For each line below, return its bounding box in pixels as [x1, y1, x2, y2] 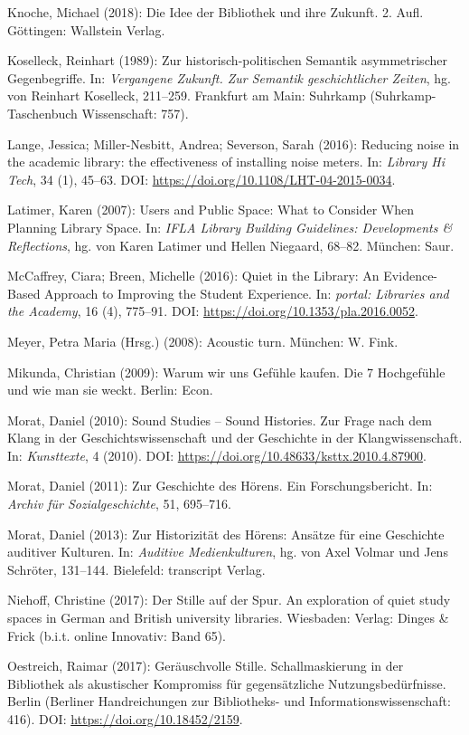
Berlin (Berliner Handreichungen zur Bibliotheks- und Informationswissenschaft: [7, 692, 451, 711]
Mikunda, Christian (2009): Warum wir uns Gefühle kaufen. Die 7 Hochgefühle [7, 362, 446, 381]
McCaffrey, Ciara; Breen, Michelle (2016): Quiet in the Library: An [7, 266, 380, 285]
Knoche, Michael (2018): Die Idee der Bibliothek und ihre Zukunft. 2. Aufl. [7, 3, 424, 21]
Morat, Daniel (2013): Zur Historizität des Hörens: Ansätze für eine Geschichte [7, 524, 445, 543]
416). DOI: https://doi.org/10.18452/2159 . [7, 710, 243, 728]
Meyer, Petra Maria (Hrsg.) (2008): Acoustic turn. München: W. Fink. [7, 331, 399, 350]
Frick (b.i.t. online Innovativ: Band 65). [7, 625, 226, 644]
